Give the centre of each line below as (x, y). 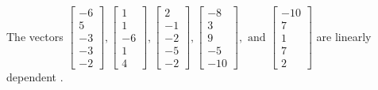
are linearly (344, 36)
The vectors (35, 36)
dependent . (35, 77)
